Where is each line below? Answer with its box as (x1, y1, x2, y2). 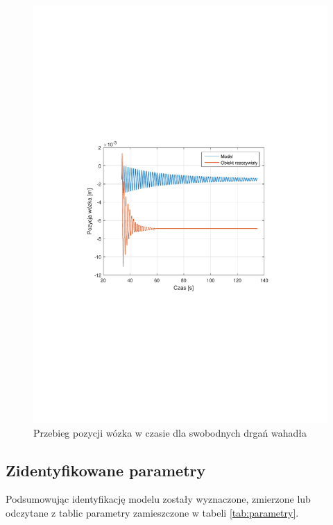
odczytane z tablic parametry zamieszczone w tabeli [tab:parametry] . (6, 505, 299, 519)
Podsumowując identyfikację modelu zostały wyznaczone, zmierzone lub (6, 492, 311, 506)
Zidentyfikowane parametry (6, 459, 206, 480)
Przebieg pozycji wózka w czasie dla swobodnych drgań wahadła (33, 425, 307, 439)
